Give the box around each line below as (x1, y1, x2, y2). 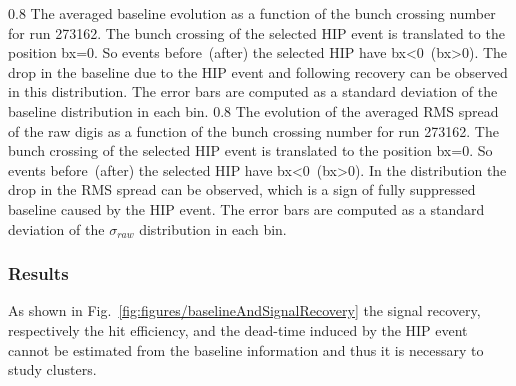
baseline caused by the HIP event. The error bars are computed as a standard (8, 198, 485, 219)
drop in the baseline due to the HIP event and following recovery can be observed (8, 61, 508, 82)
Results (8, 261, 69, 286)
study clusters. (8, 359, 97, 380)
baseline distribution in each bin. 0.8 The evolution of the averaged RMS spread (8, 100, 499, 121)
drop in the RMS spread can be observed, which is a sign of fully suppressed (8, 179, 476, 200)
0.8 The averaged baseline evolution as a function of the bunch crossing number (8, 3, 496, 23)
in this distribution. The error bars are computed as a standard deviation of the (8, 81, 498, 102)
